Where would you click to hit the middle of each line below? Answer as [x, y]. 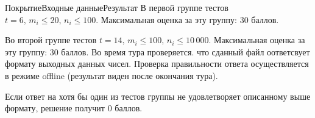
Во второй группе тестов [51, 40]
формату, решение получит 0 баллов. [74, 108]
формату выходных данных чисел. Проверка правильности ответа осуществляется [157, 64]
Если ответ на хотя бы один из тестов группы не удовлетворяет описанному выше [158, 96]
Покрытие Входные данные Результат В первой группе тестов [117, 7]
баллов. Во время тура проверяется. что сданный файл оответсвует [186, 51]
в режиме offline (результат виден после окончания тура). [111, 75]
